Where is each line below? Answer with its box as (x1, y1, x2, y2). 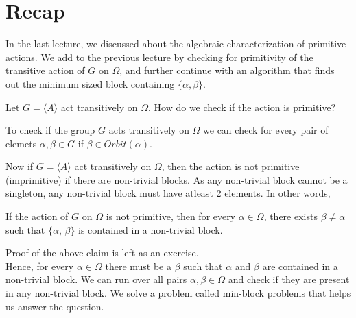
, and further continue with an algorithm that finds (119, 63, 335, 77)
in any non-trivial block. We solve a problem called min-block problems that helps (5, 286, 351, 300)
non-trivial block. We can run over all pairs (5, 272, 187, 286)
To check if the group (5, 123, 95, 137)
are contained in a (262, 258, 338, 273)
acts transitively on (108, 123, 189, 137)
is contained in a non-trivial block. (78, 222, 223, 236)
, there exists (263, 209, 318, 223)
